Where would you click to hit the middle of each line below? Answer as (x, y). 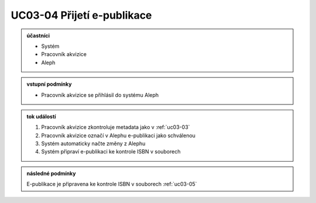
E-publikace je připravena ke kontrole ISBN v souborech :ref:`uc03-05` (112, 184)
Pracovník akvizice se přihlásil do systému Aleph (100, 95)
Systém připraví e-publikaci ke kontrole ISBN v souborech (111, 152)
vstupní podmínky (49, 84)
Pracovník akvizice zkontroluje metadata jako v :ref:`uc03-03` (116, 127)
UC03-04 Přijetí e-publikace (81, 15)
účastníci (38, 36)
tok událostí (41, 116)
